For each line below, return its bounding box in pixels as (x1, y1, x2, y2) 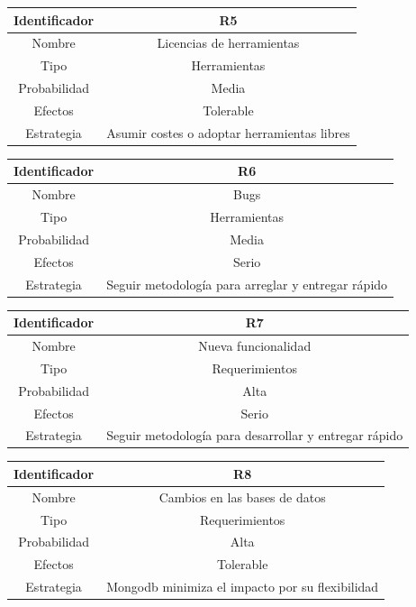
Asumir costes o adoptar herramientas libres (106, 123, 350, 142)
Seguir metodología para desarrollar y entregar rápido (106, 426, 403, 445)
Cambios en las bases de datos (158, 487, 326, 506)
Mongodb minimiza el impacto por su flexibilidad (106, 577, 379, 596)
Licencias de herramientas (157, 33, 300, 52)
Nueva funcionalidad (198, 336, 312, 354)
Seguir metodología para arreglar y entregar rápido (106, 274, 388, 293)
